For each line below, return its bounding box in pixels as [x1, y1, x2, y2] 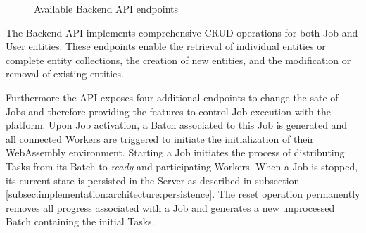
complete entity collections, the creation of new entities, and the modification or [6, 52, 351, 67]
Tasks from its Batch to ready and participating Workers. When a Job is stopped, [6, 158, 358, 173]
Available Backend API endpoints [34, 1, 179, 15]
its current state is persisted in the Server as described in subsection [6, 172, 300, 187]
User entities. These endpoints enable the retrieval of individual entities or [6, 39, 326, 53]
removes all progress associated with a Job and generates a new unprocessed [6, 200, 335, 215]
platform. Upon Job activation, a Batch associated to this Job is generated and [6, 118, 348, 132]
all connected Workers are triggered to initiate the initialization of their [6, 131, 314, 146]
